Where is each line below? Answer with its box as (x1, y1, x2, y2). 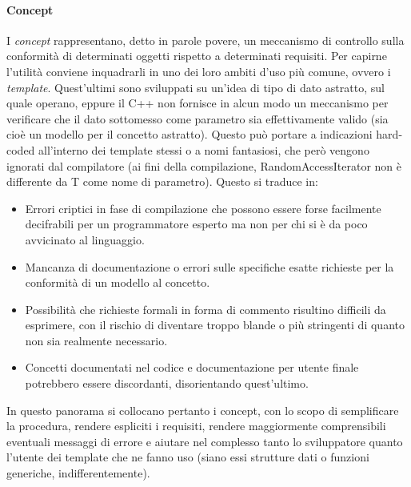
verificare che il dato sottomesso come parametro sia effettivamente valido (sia (6, 110, 389, 127)
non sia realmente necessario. (25, 332, 168, 348)
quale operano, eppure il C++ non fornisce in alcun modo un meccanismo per (6, 95, 389, 111)
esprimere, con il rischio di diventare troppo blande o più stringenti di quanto (25, 316, 405, 333)
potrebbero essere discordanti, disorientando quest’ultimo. (25, 375, 309, 392)
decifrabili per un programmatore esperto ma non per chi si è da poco (25, 215, 368, 232)
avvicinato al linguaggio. (25, 231, 145, 248)
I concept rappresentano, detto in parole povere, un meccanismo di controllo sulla (6, 31, 405, 48)
